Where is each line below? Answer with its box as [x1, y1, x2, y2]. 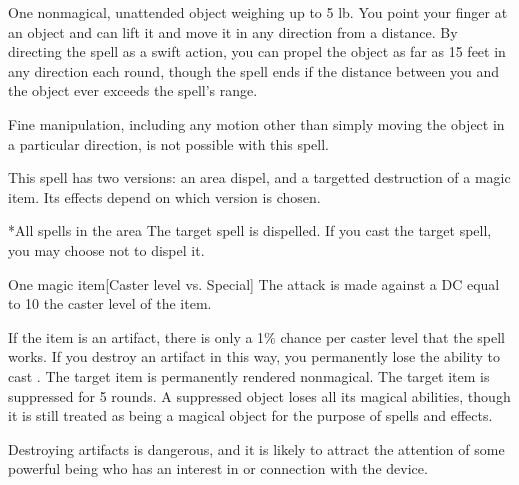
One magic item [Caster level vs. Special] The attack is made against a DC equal [8, 273, 500, 294]
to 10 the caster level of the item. [8, 293, 212, 314]
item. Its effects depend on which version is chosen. [8, 186, 321, 207]
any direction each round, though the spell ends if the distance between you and [8, 60, 500, 81]
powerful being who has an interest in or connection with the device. [8, 458, 428, 479]
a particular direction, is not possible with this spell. [8, 133, 329, 154]
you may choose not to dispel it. [8, 239, 205, 260]
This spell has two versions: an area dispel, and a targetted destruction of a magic [8, 167, 511, 188]
